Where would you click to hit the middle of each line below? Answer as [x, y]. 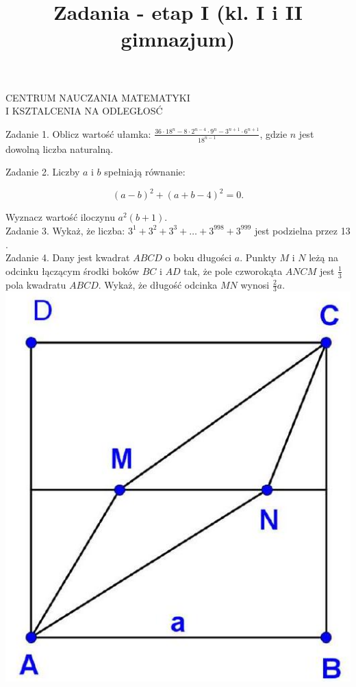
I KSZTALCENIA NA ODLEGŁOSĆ [84, 111]
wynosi [255, 284]
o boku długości [199, 257]
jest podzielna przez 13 [302, 230]
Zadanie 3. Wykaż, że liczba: [65, 230]
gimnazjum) [178, 39]
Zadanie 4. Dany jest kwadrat [68, 257]
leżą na [323, 257]
